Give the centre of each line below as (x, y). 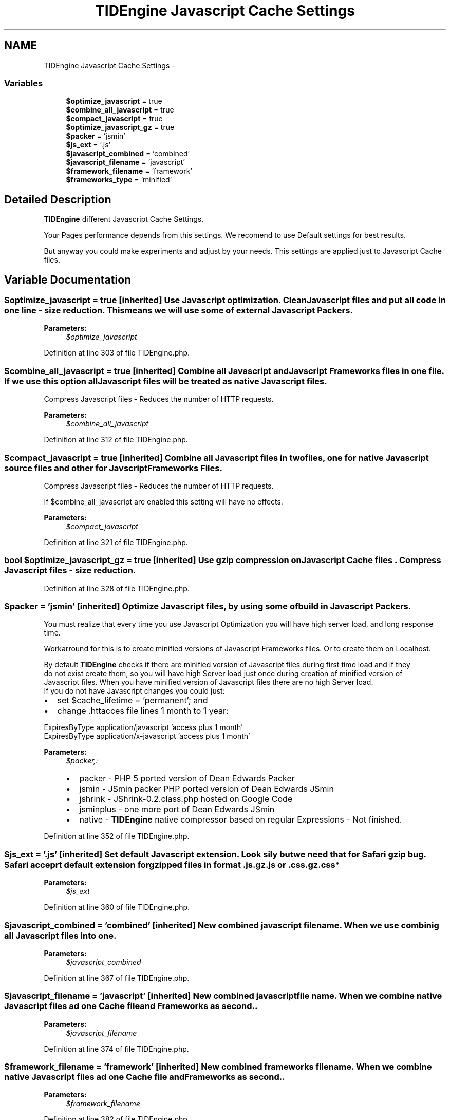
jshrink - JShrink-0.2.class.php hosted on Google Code (186, 799)
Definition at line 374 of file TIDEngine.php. (116, 1049)
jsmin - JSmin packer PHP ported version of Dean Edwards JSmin (207, 789)
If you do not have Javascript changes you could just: (134, 691)
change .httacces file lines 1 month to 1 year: (143, 711)
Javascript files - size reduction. (70, 571)
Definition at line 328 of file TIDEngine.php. (117, 588)
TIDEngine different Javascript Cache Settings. (124, 219)
